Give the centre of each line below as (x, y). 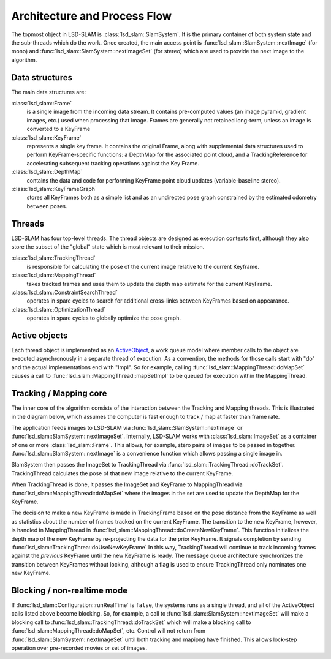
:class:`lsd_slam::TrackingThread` (54, 258)
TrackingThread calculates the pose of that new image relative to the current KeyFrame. (122, 473)
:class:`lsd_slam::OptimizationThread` (59, 309)
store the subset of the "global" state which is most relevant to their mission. (108, 247)
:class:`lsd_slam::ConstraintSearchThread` (64, 292)
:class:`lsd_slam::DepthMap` (47, 172)
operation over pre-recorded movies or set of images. (79, 648)
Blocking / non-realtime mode (70, 590)
